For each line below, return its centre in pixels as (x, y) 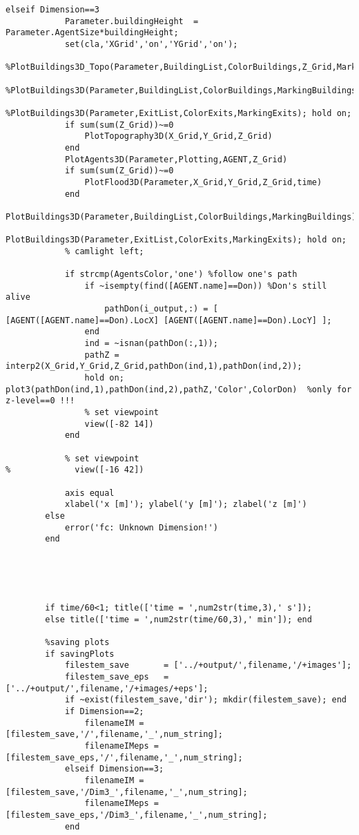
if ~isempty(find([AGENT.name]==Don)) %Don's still (206, 286)
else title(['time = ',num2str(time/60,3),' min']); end (178, 619)
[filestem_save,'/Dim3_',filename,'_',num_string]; (127, 792)
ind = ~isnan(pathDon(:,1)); (151, 344)
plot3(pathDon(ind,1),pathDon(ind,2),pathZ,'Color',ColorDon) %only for (179, 389)
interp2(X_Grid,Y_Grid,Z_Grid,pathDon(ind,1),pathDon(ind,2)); (154, 366)
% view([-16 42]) (75, 470)
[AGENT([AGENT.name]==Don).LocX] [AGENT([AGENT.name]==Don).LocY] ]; (169, 320)
